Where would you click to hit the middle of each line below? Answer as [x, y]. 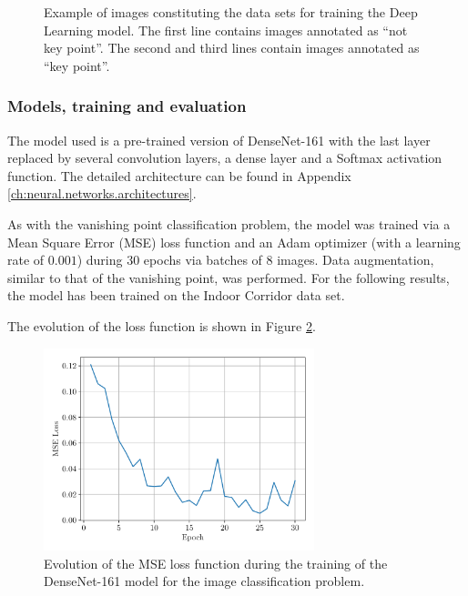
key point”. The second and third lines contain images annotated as [232, 48]
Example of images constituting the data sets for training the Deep [231, 12]
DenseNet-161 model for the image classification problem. [204, 581]
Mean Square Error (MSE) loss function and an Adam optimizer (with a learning [234, 242]
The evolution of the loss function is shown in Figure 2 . [162, 325]
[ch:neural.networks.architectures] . [102, 193]
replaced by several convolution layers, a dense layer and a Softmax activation [225, 158]
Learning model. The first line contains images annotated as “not [226, 30]
